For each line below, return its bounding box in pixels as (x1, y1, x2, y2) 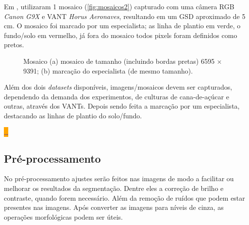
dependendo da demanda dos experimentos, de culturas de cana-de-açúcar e (4, 91, 229, 101)
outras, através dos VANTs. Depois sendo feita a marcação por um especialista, (4, 101, 240, 111)
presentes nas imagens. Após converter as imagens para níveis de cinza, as (4, 202, 224, 212)
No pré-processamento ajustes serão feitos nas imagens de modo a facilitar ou (4, 173, 234, 184)
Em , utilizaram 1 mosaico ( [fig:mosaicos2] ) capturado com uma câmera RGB (4, 1, 234, 11)
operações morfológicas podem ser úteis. (4, 211, 123, 222)
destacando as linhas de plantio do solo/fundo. (4, 110, 142, 120)
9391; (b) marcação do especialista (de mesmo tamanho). (23, 65, 193, 75)
